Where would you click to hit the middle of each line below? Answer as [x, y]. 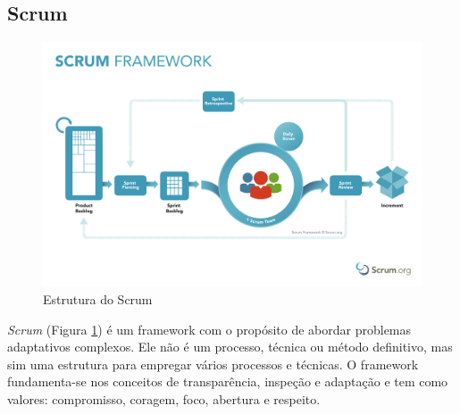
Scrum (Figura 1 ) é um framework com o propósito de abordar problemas [209, 329]
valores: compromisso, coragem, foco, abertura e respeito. [164, 398]
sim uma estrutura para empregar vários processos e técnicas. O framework [213, 364]
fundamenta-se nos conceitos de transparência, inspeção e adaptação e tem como [228, 381]
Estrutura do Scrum [98, 298]
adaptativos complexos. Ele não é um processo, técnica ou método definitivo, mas [230, 347]
